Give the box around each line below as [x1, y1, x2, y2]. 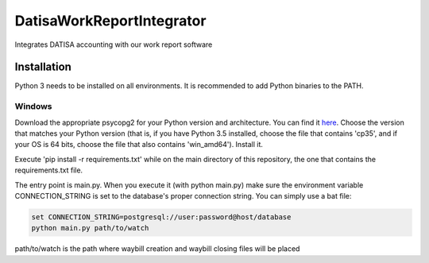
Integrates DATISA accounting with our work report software [14, 40, 213, 49]
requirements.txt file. [14, 165, 83, 175]
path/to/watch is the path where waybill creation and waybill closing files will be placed [14, 244, 300, 253]
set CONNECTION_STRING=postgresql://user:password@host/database [31, 212, 292, 222]
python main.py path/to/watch [31, 223, 149, 233]
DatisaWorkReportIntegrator [14, 12, 207, 29]
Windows [14, 101, 52, 112]
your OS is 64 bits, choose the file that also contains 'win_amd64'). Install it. [14, 140, 264, 149]
